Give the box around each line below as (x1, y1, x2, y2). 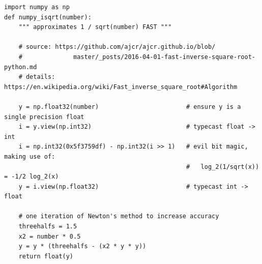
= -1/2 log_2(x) (4, 173, 59, 181)
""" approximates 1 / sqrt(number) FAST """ (18, 23, 172, 31)
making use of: (4, 153, 55, 160)
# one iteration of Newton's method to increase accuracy (18, 213, 219, 220)
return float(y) (18, 252, 74, 260)
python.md (4, 63, 37, 71)
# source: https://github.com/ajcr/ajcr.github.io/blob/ (18, 43, 216, 51)
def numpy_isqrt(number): (4, 13, 92, 21)
